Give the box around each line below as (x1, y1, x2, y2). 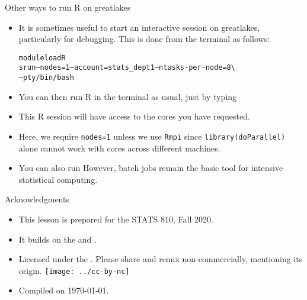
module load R (18, 53, 66, 62)
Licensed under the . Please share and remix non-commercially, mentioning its (18, 253, 303, 265)
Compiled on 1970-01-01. (18, 284, 109, 296)
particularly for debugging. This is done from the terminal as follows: (18, 33, 270, 45)
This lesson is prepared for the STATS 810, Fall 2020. (18, 212, 213, 225)
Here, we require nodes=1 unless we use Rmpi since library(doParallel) (18, 130, 286, 142)
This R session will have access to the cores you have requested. (18, 110, 250, 122)
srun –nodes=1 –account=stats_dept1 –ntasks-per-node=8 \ (18, 63, 235, 72)
